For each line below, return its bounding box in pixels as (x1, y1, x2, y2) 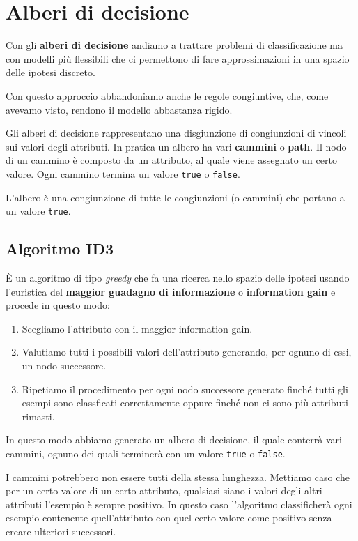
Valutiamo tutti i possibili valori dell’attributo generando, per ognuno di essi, (22, 344, 352, 359)
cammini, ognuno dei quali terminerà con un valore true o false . (6, 445, 286, 460)
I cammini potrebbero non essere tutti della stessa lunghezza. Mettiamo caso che (6, 469, 350, 484)
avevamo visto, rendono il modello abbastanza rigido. (6, 102, 233, 116)
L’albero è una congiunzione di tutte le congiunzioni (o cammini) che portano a (6, 190, 345, 204)
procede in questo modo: (6, 298, 110, 312)
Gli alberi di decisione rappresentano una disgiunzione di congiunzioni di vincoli (6, 125, 347, 140)
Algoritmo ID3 (6, 238, 114, 259)
